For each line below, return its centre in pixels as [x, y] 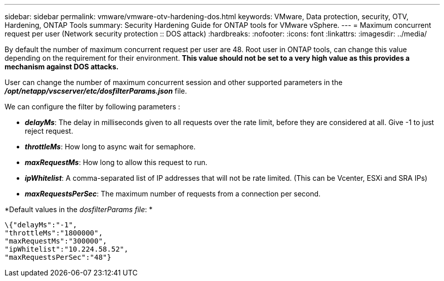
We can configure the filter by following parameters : [92, 107]
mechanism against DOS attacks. [62, 67]
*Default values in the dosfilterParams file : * [79, 209]
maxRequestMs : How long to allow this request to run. [116, 162]
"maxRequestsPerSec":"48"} [58, 257]
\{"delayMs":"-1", [41, 225]
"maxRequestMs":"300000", [56, 241]
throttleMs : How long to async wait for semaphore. [110, 147]
